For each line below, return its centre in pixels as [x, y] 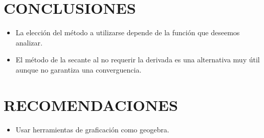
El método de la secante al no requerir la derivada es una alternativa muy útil [138, 60]
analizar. [29, 42]
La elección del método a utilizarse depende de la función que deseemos [128, 32]
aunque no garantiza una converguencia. [79, 69]
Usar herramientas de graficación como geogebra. [92, 129]
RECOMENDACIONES [91, 105]
